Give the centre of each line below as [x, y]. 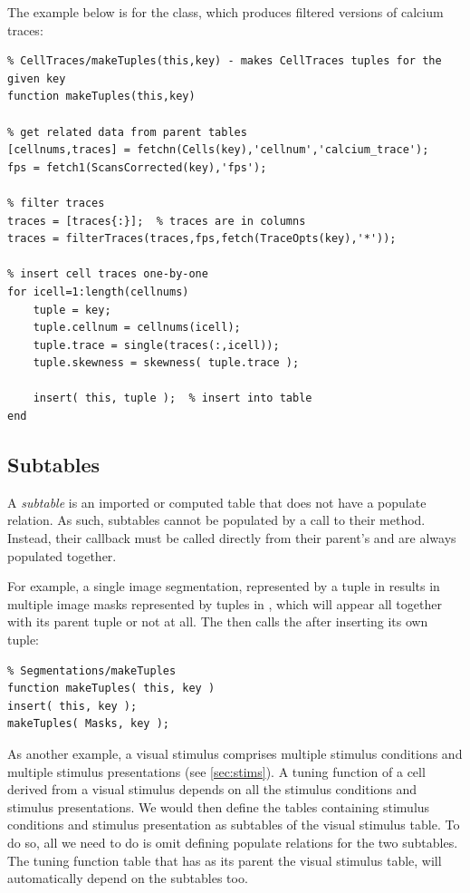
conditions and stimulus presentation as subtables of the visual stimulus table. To [234, 825]
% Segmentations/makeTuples [92, 670]
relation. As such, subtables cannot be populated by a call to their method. [216, 520]
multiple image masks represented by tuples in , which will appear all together [225, 603]
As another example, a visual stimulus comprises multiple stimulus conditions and [235, 753]
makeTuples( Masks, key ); [88, 724]
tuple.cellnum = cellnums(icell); [137, 328]
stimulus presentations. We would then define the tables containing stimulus [219, 806]
